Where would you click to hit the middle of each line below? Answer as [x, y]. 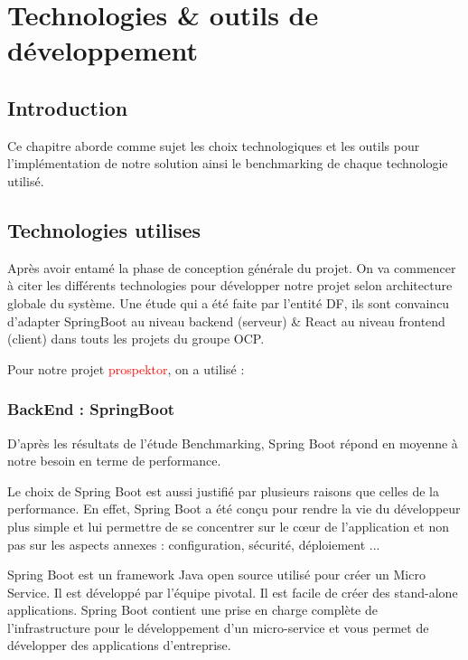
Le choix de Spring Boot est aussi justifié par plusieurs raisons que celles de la [223, 490]
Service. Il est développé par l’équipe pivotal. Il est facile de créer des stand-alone [233, 592]
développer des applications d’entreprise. [119, 645]
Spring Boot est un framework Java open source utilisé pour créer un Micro [216, 575]
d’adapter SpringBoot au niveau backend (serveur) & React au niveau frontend [226, 321]
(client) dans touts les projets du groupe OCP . [136, 339]
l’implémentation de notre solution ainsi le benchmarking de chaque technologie [228, 163]
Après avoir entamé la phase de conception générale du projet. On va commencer [232, 267]
